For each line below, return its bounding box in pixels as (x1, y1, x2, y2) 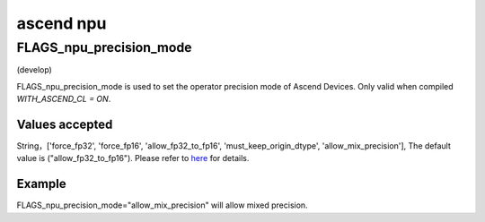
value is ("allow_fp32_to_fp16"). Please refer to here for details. (16, 153, 250, 164)
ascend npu (16, 13, 107, 33)
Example (16, 176, 66, 192)
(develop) (16, 64, 53, 75)
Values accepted (16, 116, 113, 132)
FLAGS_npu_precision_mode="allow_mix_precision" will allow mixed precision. (16, 200, 309, 210)
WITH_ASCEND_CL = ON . (16, 94, 111, 105)
